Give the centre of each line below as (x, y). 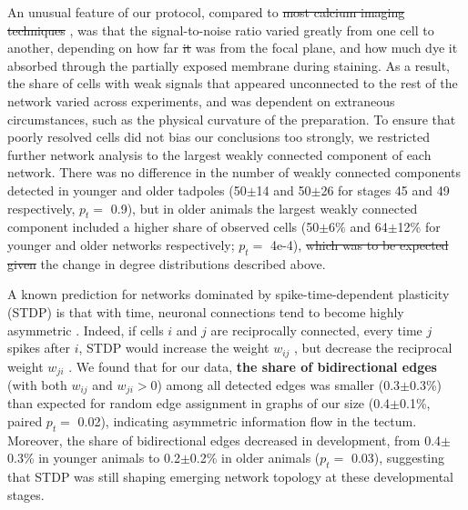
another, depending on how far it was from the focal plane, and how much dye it (233, 48)
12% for (419, 227)
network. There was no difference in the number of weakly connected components (234, 172)
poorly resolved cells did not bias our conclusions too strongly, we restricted (219, 137)
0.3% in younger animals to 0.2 (94, 458)
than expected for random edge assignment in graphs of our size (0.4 (199, 403)
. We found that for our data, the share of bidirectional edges (253, 366)
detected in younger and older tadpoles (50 (127, 190)
